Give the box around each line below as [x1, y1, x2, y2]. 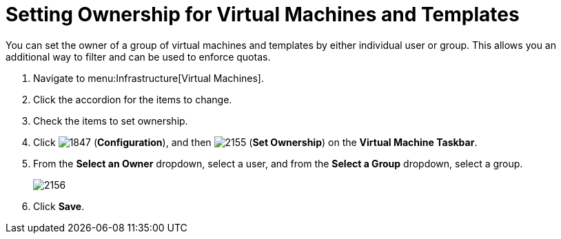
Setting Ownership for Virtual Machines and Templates [6, 3, 520, 26]
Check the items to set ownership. [33, 114, 188, 127]
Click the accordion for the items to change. [33, 93, 232, 105]
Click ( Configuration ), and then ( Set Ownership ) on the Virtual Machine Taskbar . [33, 136, 478, 148]
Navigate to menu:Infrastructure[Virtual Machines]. [33, 72, 264, 84]
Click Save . [33, 200, 85, 212]
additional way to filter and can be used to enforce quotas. [6, 50, 271, 63]
